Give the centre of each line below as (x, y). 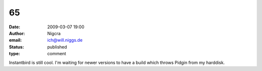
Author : (17, 33)
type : (15, 54)
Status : (16, 47)
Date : (15, 27)
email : (15, 40)
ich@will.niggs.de (65, 40)
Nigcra (54, 33)
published (57, 47)
